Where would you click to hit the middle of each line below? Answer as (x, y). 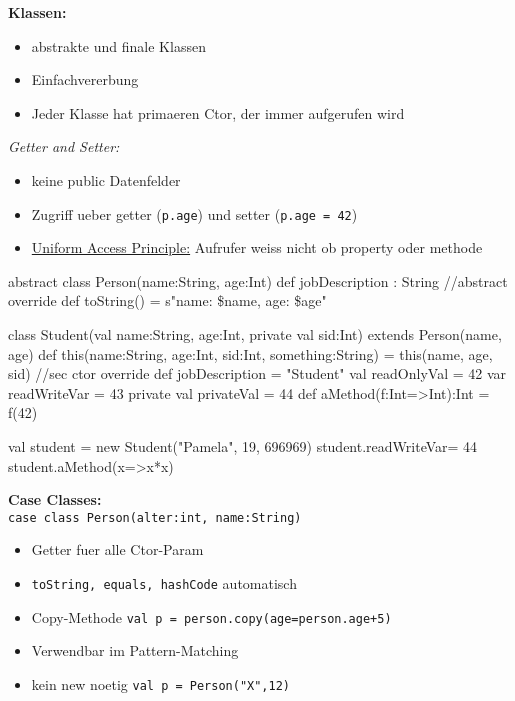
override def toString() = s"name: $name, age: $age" (167, 300)
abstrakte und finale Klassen (118, 45)
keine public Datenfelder (106, 179)
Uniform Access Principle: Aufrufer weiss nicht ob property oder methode (257, 247)
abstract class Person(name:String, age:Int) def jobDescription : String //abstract (258, 280)
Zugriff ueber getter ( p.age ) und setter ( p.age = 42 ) (194, 213)
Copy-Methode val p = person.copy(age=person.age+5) (211, 616)
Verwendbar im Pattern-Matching (135, 650)
